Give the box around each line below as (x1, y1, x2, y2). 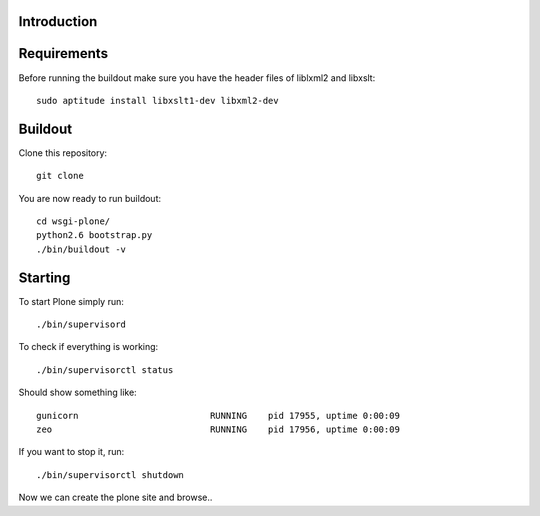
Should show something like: (18, 386, 137, 399)
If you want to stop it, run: (18, 446, 125, 458)
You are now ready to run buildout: (18, 192, 162, 204)
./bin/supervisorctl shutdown (36, 469, 185, 480)
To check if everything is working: (18, 341, 159, 353)
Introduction (18, 13, 98, 30)
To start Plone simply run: (18, 295, 125, 307)
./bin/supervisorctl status (36, 364, 174, 375)
